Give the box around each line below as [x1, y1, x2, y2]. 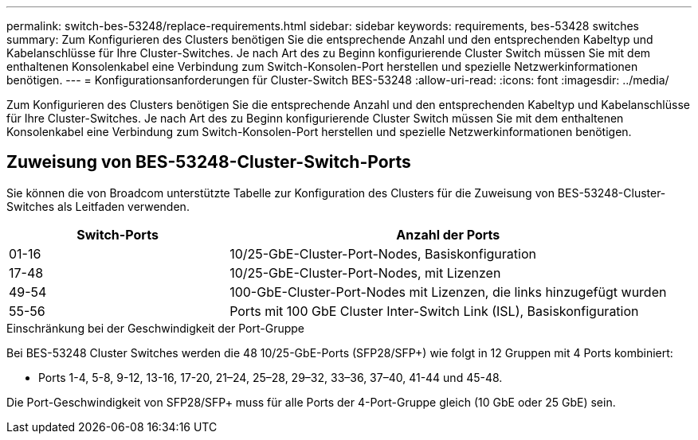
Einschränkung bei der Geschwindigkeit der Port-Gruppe [6, 321, 305, 335]
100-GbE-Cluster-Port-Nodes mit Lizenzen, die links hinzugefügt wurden [229, 283, 667, 300]
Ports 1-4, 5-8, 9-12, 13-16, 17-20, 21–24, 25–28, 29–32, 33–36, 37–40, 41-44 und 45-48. [38, 370, 503, 384]
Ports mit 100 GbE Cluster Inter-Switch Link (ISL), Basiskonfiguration [229, 302, 639, 319]
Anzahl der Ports [396, 226, 500, 243]
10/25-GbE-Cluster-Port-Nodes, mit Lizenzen [229, 264, 501, 281]
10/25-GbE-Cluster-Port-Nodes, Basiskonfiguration [229, 245, 536, 262]
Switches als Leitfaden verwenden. [6, 199, 190, 213]
